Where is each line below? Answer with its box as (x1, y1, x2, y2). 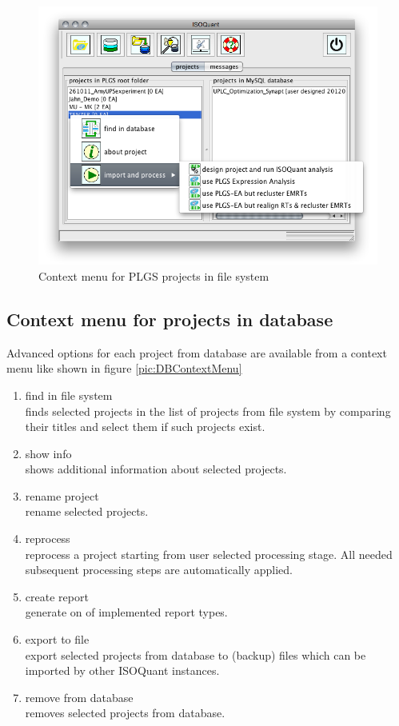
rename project (25, 487, 99, 504)
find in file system (25, 386, 113, 403)
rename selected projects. (25, 503, 149, 520)
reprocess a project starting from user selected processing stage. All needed (25, 545, 393, 562)
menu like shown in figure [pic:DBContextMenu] (6, 360, 242, 377)
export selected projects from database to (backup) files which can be (25, 646, 366, 663)
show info (25, 445, 72, 461)
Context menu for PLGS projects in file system (38, 267, 269, 284)
